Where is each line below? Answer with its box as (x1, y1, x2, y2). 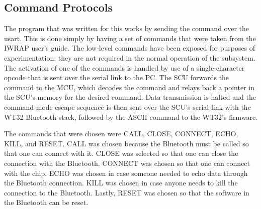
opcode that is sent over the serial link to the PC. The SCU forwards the (4, 72, 229, 83)
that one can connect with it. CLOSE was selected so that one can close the (4, 148, 238, 158)
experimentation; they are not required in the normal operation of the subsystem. (4, 52, 255, 63)
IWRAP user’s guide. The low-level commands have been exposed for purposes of (4, 43, 255, 53)
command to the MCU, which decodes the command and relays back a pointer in (4, 82, 254, 92)
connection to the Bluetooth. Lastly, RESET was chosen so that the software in (4, 187, 249, 197)
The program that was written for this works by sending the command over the (4, 23, 249, 34)
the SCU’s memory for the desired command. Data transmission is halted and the (4, 92, 256, 102)
